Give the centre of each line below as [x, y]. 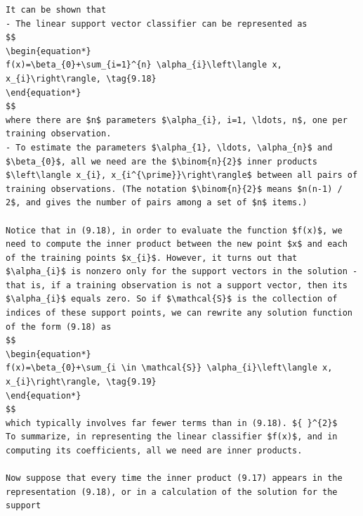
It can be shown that [56, 10]
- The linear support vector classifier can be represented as [157, 24]
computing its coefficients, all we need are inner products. [154, 451]
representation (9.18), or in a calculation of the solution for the [172, 492]
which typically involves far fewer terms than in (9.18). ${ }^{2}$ [172, 423]
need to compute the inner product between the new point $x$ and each [177, 244]
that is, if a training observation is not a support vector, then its [177, 285]
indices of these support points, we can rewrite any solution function [179, 313]
